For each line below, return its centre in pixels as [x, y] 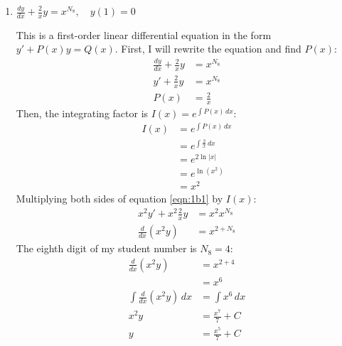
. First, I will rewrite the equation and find [208, 49]
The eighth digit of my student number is [106, 248]
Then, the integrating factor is [82, 113]
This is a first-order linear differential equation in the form [144, 34]
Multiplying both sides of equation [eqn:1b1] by [119, 199]
